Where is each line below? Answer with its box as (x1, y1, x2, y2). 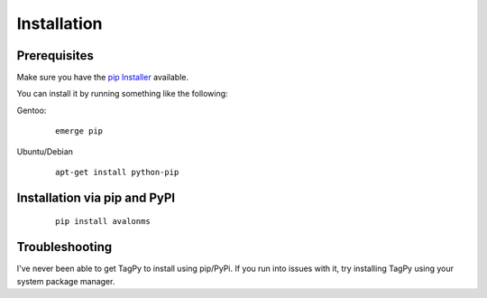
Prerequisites (16, 48, 94, 63)
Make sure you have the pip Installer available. (16, 72, 189, 83)
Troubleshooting (16, 239, 113, 255)
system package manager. (16, 275, 115, 286)
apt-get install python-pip (55, 167, 179, 178)
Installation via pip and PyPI (16, 190, 176, 205)
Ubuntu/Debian (16, 145, 74, 157)
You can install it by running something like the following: (16, 88, 229, 99)
